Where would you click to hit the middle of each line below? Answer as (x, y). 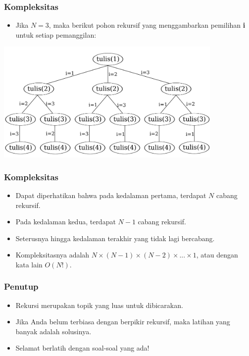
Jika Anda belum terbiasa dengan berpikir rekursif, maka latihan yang (123, 322)
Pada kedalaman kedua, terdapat (66, 222)
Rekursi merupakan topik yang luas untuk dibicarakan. (99, 305)
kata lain (29, 264)
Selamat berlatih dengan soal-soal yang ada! (82, 348)
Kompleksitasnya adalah (52, 255)
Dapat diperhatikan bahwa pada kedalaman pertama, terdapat (111, 195)
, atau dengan (217, 255)
